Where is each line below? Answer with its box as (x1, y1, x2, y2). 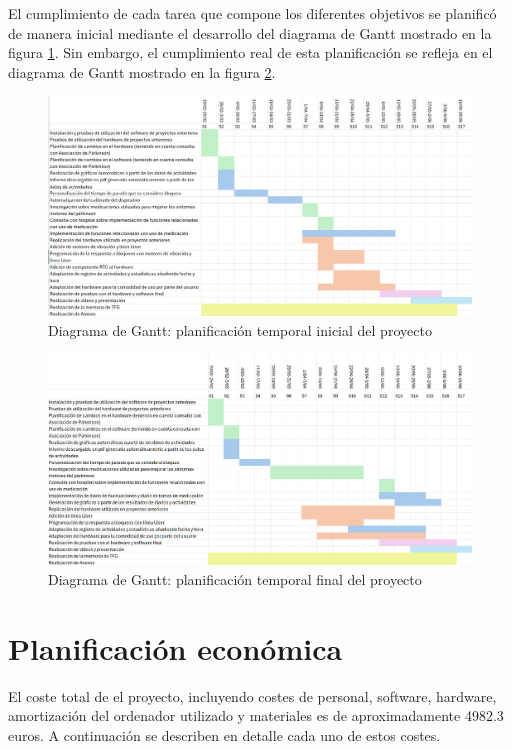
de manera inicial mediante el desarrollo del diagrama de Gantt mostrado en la (8, 22, 492, 43)
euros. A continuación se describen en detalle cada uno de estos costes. (8, 724, 441, 745)
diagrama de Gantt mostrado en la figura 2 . (8, 61, 276, 82)
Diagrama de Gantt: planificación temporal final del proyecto (48, 568, 422, 589)
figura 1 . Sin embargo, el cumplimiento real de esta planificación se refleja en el (8, 42, 493, 63)
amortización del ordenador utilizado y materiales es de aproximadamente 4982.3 (8, 705, 504, 726)
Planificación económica (8, 627, 343, 668)
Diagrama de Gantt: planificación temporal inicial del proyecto (48, 319, 432, 340)
